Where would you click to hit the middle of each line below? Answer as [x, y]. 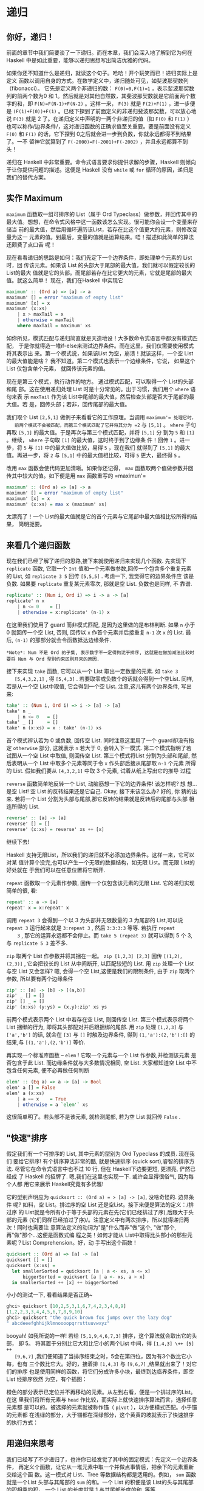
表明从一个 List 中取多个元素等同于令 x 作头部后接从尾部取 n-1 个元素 [97, 763]
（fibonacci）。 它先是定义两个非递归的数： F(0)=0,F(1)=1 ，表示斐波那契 [98, 88]
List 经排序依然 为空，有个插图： [47, 1379]
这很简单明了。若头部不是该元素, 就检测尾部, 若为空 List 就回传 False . [93, 1117]
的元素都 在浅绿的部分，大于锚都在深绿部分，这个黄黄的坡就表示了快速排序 [100, 1414]
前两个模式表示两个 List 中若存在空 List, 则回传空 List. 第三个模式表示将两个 [100, 1019]
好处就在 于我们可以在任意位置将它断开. [56, 870]
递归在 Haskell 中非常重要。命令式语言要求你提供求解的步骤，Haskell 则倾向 [101, 162]
